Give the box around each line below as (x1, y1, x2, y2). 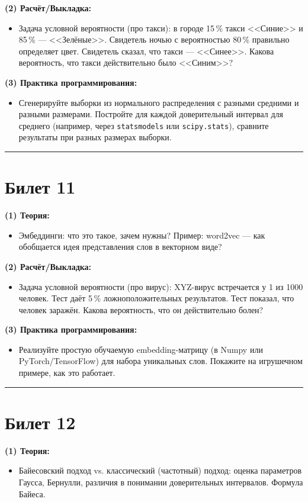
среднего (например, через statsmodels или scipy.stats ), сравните (18, 119, 269, 131)
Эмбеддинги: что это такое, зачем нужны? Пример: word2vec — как (18, 229, 265, 241)
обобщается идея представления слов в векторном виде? (18, 240, 222, 253)
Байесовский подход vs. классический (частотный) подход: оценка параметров (18, 464, 302, 477)
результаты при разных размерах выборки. (18, 131, 172, 143)
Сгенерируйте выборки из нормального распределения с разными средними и (18, 96, 299, 108)
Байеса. (18, 487, 46, 500)
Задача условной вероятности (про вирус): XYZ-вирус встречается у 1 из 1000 (18, 280, 303, 292)
